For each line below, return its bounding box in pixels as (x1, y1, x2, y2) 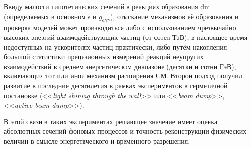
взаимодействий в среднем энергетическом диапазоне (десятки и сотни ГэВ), (4, 61, 236, 71)
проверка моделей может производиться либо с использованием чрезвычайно (4, 22, 236, 33)
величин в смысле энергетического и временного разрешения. (4, 135, 190, 146)
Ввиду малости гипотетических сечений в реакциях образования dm (4, 1, 210, 11)
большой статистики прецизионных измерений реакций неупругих (4, 51, 204, 62)
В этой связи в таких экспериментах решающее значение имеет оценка (4, 116, 218, 126)
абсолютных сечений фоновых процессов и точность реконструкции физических (4, 126, 247, 136)
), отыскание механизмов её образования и (110, 11, 239, 21)
